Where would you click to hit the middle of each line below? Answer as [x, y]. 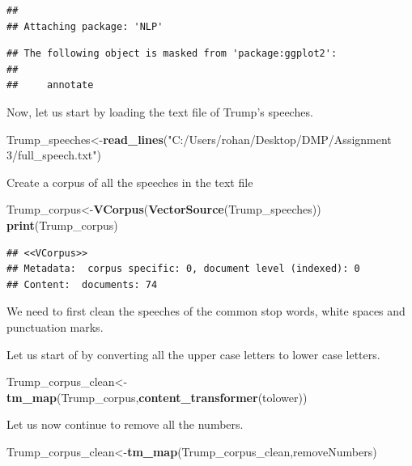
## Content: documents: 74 [82, 284]
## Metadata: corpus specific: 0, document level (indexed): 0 [183, 269]
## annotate [50, 85]
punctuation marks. [55, 326]
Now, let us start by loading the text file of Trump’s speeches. [160, 111]
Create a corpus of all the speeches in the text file [130, 182]
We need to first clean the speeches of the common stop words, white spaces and [206, 311]
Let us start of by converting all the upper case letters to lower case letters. [193, 354]
